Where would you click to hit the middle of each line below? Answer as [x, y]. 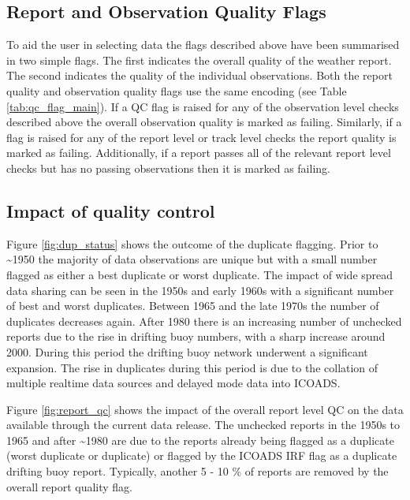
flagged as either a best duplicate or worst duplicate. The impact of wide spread [200, 274]
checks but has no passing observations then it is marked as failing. [168, 168]
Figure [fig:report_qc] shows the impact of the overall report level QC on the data [205, 409]
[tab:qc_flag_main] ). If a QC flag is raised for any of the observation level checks [203, 106]
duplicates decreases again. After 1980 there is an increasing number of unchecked [204, 321]
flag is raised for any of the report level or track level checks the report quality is [201, 137]
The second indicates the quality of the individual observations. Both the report [199, 75]
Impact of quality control [111, 210]
